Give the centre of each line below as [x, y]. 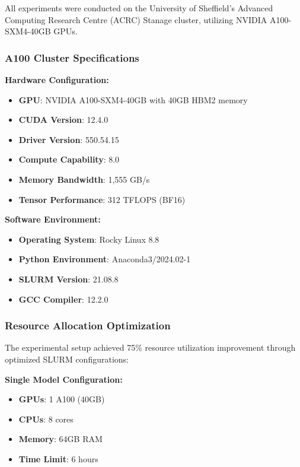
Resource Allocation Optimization [88, 325]
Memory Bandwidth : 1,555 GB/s [84, 179]
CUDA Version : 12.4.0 [63, 120]
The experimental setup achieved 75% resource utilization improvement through [150, 347]
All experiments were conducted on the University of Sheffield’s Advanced [139, 8]
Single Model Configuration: [64, 379]
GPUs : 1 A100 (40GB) [62, 399]
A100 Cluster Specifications [72, 57]
